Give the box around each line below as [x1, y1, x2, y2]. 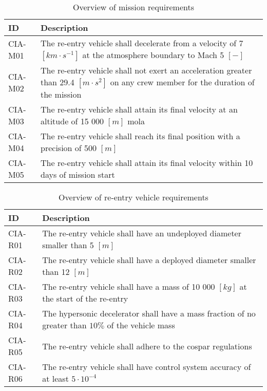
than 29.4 [41, 76, 74, 88]
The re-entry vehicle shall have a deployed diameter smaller [42, 254, 256, 266]
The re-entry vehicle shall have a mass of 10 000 [42, 281, 215, 292]
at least [42, 373, 69, 384]
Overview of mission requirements [73, 1, 194, 13]
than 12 [42, 266, 70, 277]
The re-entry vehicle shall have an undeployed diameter [42, 227, 241, 239]
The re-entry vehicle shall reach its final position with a [41, 130, 240, 142]
